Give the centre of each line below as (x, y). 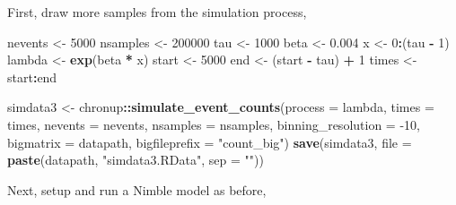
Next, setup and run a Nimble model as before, (137, 189)
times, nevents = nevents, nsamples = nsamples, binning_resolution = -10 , (214, 124)
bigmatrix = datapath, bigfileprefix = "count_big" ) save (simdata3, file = (210, 142)
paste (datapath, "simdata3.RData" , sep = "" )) (136, 160)
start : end (32, 77)
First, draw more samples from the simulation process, (157, 12)
